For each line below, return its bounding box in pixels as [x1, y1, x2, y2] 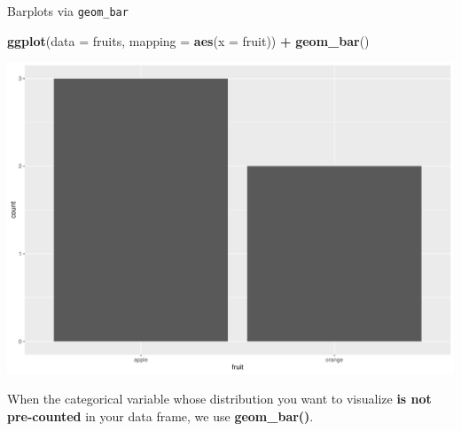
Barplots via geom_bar [7, 2, 129, 19]
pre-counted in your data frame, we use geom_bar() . [7, 406, 314, 425]
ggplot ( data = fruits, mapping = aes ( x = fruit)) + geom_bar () [7, 31, 370, 50]
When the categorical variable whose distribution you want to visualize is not [7, 389, 432, 408]
